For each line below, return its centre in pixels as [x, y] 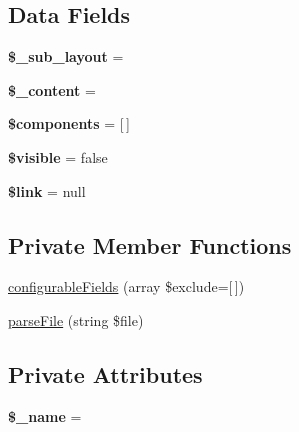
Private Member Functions [150, 244]
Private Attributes [105, 373]
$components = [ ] [69, 123]
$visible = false [58, 156]
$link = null [47, 190]
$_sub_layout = [66, 56]
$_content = [52, 89]
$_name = [45, 415]
